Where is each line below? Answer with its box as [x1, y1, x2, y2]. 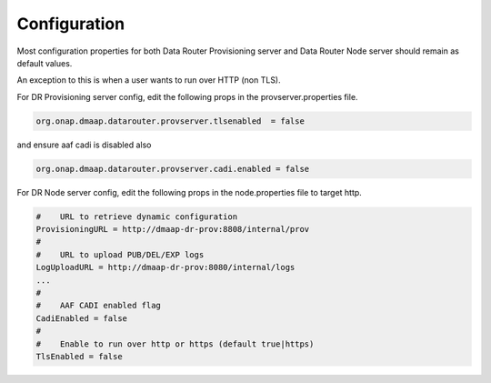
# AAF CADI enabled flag [35, 300, 161, 311]
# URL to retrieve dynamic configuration [35, 211, 238, 222]
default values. [16, 57, 73, 68]
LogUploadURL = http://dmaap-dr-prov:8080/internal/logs [35, 262, 296, 273]
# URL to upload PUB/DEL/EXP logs [35, 249, 205, 259]
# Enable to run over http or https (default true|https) [35, 338, 315, 349]
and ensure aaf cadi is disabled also [16, 139, 152, 150]
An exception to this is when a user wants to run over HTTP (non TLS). [16, 75, 281, 86]
